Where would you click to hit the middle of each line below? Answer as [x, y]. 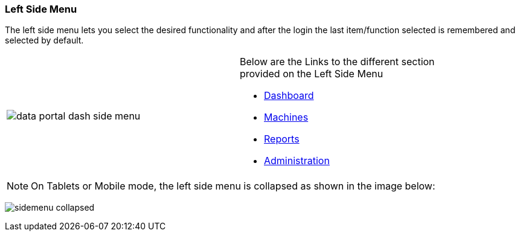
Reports [282, 139]
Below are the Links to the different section [337, 62]
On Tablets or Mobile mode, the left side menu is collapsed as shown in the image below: [233, 186]
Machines [286, 117]
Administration [297, 161]
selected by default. [44, 40]
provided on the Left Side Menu [312, 74]
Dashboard [289, 96]
